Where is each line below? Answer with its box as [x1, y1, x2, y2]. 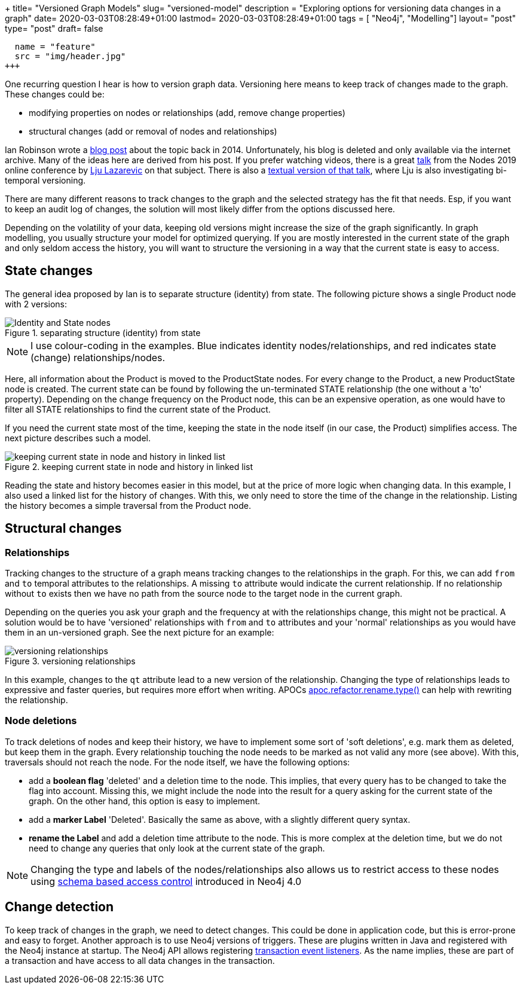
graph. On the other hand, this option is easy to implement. [29, 795, 261, 806]
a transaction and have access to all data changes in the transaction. [5, 955, 275, 966]
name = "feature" [14, 42, 96, 51]
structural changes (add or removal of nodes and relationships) [29, 126, 277, 136]
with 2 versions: [5, 298, 68, 309]
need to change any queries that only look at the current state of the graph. [29, 843, 325, 853]
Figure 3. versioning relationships [5, 656, 136, 667]
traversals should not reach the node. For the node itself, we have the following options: [5, 756, 350, 767]
